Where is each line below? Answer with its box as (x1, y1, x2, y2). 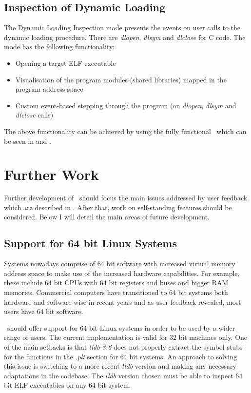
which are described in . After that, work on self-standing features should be (4, 202, 232, 212)
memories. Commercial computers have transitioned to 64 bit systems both (4, 287, 228, 297)
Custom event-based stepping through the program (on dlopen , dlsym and (15, 100, 236, 110)
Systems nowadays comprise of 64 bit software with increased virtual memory (4, 258, 235, 269)
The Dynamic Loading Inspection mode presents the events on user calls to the (4, 22, 241, 33)
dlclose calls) (15, 110, 54, 120)
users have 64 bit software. (4, 306, 83, 316)
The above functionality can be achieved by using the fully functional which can (4, 126, 247, 136)
